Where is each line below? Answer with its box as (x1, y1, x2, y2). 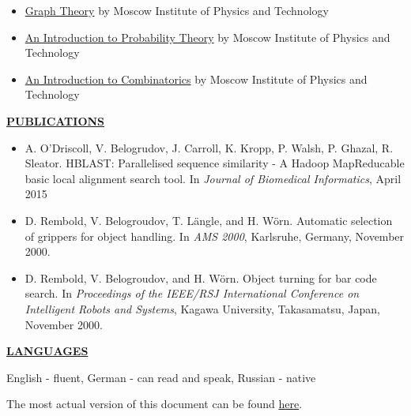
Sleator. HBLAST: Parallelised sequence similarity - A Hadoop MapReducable (25, 155, 405, 171)
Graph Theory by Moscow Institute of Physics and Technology (25, 2, 329, 18)
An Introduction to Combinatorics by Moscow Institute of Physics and (25, 70, 368, 87)
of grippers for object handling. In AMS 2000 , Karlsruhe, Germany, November (25, 227, 405, 244)
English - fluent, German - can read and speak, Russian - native (6, 369, 316, 385)
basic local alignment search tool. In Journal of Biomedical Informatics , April (25, 170, 402, 186)
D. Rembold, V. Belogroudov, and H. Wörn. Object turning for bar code (25, 269, 377, 286)
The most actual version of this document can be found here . (6, 395, 303, 412)
